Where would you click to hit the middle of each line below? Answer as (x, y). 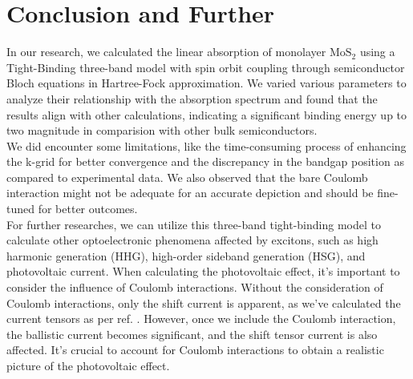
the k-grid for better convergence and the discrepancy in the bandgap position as (205, 161)
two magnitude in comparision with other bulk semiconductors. (162, 130)
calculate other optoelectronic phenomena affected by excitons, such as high (192, 240)
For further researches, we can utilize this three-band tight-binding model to (194, 224)
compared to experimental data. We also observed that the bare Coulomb (187, 177)
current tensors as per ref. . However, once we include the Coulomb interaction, (201, 319)
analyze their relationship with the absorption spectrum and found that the (192, 98)
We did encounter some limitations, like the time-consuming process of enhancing (206, 145)
